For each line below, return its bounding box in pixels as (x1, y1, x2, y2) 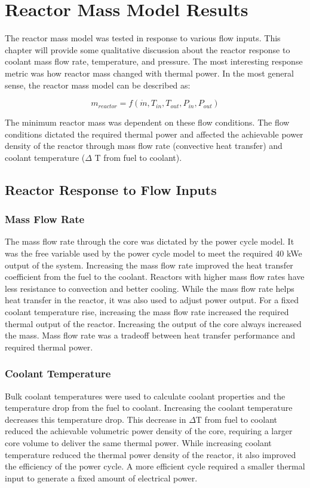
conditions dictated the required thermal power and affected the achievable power (5, 127, 303, 140)
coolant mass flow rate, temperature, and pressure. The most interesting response (5, 55, 303, 68)
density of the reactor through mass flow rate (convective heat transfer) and (5, 139, 283, 152)
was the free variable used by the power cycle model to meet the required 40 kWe (5, 247, 302, 260)
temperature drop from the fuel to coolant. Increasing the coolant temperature (5, 401, 293, 414)
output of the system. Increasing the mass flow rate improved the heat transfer (5, 258, 293, 271)
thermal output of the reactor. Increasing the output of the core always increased (5, 317, 302, 330)
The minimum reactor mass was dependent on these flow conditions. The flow (5, 116, 290, 129)
